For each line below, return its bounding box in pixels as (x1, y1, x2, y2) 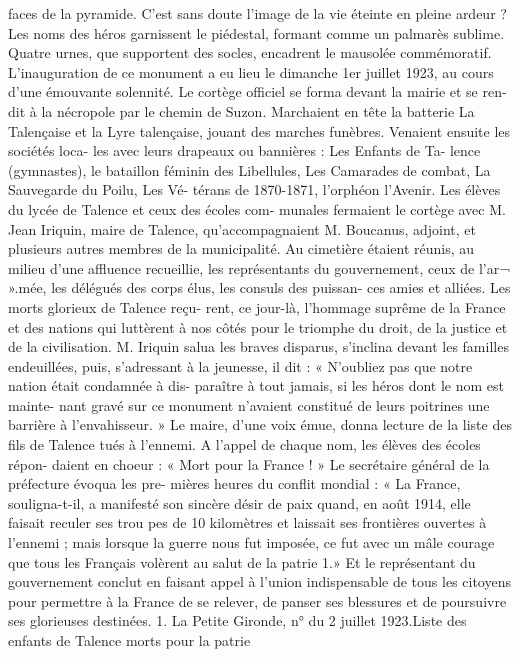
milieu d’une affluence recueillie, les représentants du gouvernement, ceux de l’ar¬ (8, 257, 511, 278)
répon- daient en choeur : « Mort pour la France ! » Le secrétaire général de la (8, 453, 490, 474)
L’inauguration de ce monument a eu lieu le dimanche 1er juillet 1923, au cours (8, 61, 494, 82)
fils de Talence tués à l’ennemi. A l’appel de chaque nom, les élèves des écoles (8, 434, 481, 455)
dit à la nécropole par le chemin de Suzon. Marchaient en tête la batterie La (8, 100, 475, 121)
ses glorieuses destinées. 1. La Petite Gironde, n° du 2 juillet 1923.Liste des (8, 610, 467, 631)
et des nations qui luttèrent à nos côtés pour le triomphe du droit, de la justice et (8, 316, 508, 337)
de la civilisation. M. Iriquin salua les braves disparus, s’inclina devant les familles (8, 336, 509, 357)
